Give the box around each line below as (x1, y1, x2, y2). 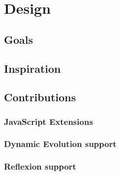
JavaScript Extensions (4, 115, 93, 127)
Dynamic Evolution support (4, 138, 117, 150)
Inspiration (4, 60, 61, 76)
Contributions (4, 89, 76, 105)
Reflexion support (4, 160, 76, 173)
